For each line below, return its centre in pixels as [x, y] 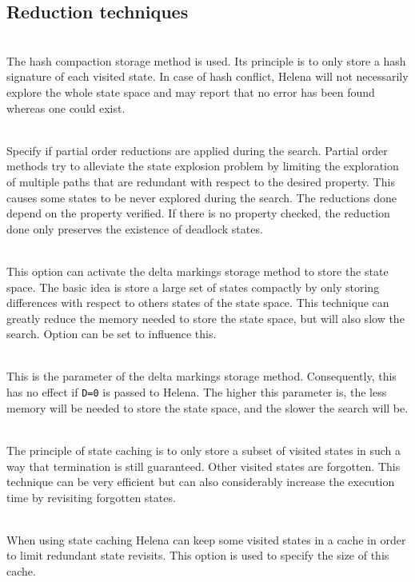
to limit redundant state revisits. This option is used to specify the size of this [198, 555]
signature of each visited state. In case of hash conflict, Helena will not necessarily [207, 76]
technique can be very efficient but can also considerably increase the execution [201, 482]
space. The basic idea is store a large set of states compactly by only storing [193, 287]
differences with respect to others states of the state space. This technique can [198, 303]
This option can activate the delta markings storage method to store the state [198, 271]
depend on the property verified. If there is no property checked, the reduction [198, 213]
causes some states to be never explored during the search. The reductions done [202, 197]
